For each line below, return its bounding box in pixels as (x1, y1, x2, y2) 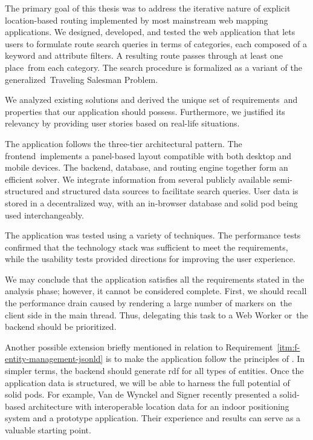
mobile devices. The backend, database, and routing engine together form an (5, 161, 288, 174)
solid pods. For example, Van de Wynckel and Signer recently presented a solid (5, 388, 297, 401)
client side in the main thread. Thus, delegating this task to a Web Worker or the (5, 308, 308, 321)
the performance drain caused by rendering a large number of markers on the (5, 297, 292, 309)
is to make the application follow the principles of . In (105, 352, 305, 365)
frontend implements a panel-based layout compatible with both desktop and (5, 149, 291, 162)
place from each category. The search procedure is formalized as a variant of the (5, 61, 303, 73)
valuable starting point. (5, 424, 91, 436)
